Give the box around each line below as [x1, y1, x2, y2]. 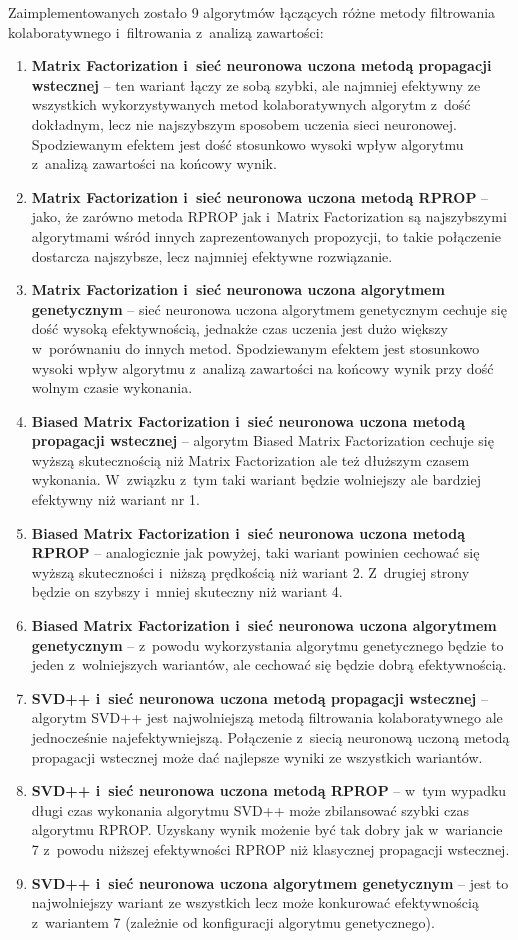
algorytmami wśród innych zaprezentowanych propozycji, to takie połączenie [31, 225, 502, 246]
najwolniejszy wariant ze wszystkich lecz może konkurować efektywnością [31, 892, 479, 913]
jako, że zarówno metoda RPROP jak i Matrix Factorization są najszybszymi [31, 206, 507, 227]
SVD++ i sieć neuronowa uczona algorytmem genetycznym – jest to [31, 872, 509, 893]
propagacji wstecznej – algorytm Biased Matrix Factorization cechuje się [31, 430, 494, 451]
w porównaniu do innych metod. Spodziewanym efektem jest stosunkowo [31, 337, 480, 358]
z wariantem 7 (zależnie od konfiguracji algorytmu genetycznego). [31, 911, 435, 932]
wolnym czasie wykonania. [31, 377, 193, 398]
